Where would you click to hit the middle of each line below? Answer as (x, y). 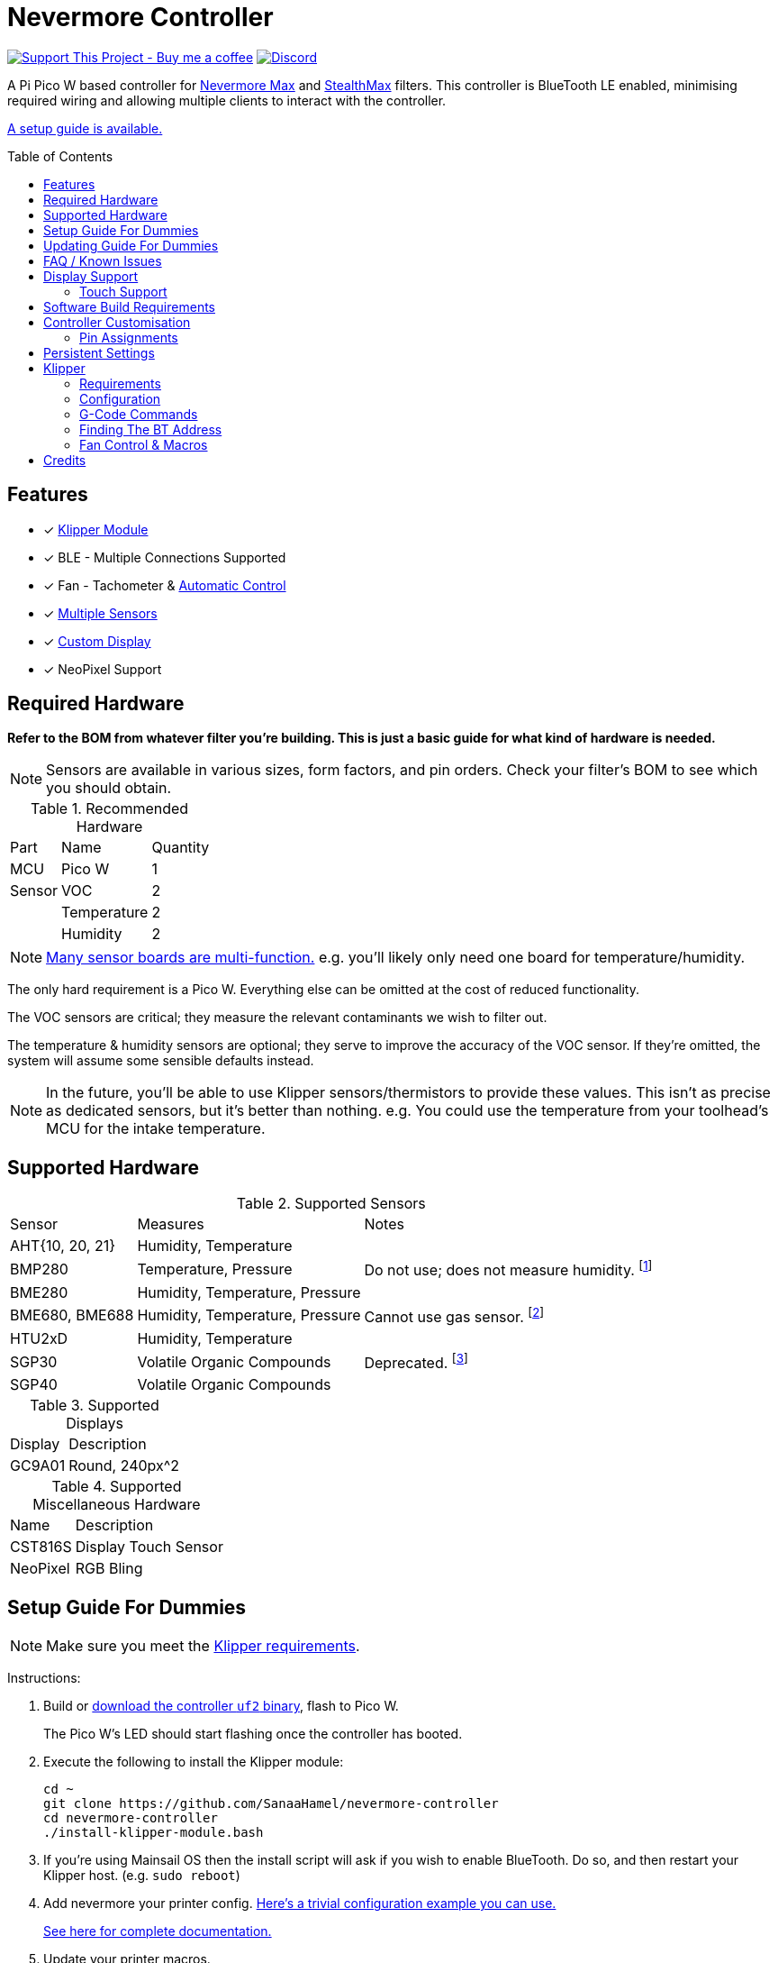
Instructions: (44, 1678)
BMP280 (39, 1269)
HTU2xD (39, 1338)
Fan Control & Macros (144, 444)
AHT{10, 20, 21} (63, 1246)
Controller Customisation (117, 322)
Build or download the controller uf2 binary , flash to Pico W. (221, 1706)
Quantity (181, 848)
